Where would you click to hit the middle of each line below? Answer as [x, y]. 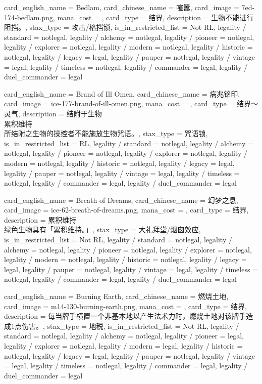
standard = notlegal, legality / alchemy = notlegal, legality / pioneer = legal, [124, 336]
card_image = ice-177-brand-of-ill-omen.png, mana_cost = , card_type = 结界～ [131, 103]
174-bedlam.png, [30, 17]
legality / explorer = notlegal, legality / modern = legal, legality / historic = [123, 346]
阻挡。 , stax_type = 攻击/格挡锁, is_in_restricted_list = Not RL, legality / [125, 27]
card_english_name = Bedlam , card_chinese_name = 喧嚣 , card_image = [122, 7]
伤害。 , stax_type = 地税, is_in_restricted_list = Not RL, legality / [130, 326]
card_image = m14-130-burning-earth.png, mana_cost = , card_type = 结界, [125, 306]
